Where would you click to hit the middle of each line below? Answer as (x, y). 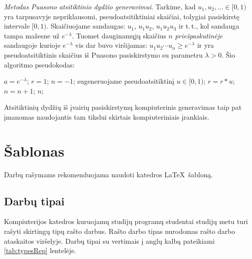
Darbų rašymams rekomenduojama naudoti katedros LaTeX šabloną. (109, 174)
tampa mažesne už (32, 35)
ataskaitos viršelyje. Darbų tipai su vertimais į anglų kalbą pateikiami (110, 241)
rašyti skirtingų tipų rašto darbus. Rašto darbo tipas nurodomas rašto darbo (120, 231)
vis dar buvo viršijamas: (111, 45)
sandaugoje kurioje (32, 45)
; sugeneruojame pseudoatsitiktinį (124, 81)
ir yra (205, 45)
